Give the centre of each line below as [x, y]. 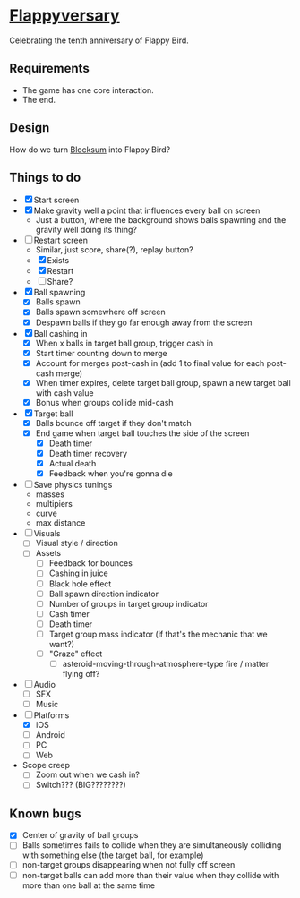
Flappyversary [64, 16]
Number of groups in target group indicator [129, 603]
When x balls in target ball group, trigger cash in [124, 343]
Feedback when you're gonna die [111, 474]
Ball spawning [60, 293]
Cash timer [69, 613]
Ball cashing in [60, 333]
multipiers [54, 504]
